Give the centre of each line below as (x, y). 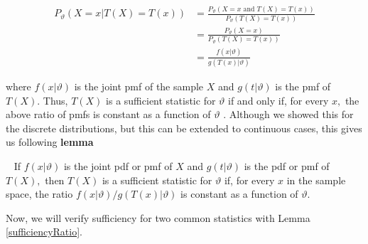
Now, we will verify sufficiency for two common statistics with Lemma (158, 217)
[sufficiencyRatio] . (44, 232)
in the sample (316, 180)
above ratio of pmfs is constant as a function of (108, 114)
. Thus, (53, 100)
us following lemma (50, 142)
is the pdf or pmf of (287, 165)
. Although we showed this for (288, 114)
